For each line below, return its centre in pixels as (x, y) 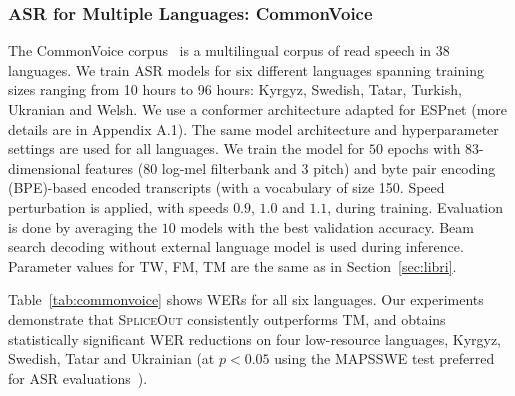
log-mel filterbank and (229, 167)
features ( (114, 167)
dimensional (44, 167)
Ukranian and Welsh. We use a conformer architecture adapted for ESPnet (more (258, 109)
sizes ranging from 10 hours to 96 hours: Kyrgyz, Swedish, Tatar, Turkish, (235, 89)
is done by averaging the (83, 226)
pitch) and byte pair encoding (404, 167)
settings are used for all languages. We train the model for (186, 148)
